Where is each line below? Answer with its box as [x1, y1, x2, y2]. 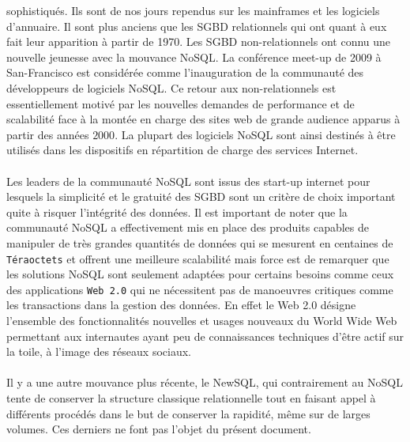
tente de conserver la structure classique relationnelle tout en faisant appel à [6, 389, 376, 406]
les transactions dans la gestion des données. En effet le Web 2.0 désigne [6, 297, 356, 313]
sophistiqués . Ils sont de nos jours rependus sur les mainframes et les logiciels [6, 2, 380, 18]
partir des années [6, 126, 89, 142]
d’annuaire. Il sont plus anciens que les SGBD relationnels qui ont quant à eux [6, 17, 387, 34]
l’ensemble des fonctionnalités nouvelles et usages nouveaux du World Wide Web [6, 312, 397, 328]
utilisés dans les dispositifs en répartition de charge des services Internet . [6, 142, 359, 158]
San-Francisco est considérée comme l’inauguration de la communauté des [6, 64, 364, 81]
